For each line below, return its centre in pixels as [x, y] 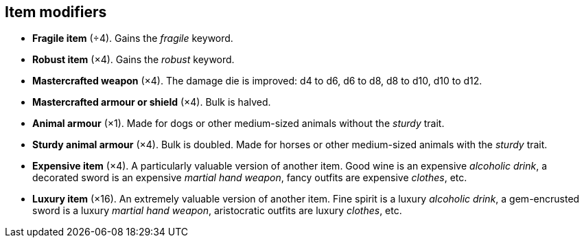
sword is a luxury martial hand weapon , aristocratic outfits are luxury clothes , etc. [217, 211]
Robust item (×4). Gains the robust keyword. [133, 60]
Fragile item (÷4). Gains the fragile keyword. [133, 38]
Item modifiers [56, 12]
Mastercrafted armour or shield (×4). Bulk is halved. [152, 102]
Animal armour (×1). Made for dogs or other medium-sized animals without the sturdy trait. [238, 124]
